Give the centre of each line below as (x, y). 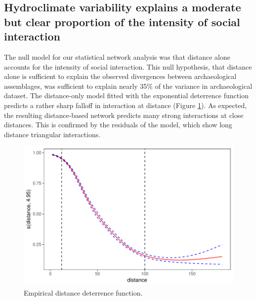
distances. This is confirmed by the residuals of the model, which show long (118, 125)
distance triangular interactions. (52, 134)
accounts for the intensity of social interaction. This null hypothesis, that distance (128, 66)
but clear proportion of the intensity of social (122, 21)
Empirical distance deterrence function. (83, 292)
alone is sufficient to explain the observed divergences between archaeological (120, 76)
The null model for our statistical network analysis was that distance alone (117, 56)
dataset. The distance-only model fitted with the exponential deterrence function (126, 95)
